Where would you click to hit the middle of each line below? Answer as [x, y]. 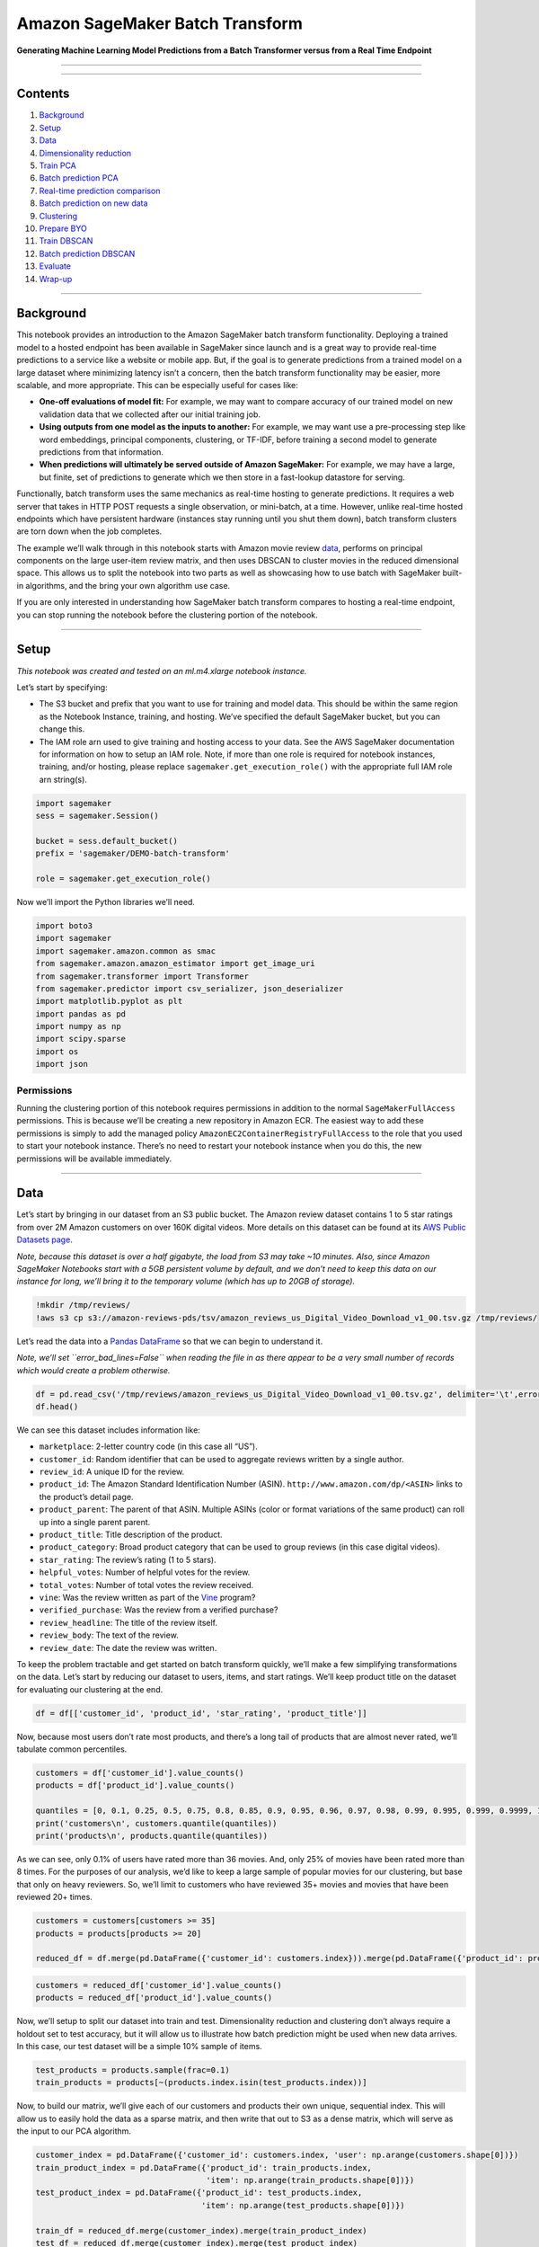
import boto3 [64, 925]
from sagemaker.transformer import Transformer [142, 976]
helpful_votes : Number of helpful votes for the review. [145, 1572]
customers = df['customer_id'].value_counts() [140, 1773]
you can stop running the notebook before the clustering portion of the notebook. [167, 615]
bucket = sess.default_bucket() [107, 841]
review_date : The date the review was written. [128, 1648]
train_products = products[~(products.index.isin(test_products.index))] [201, 2083]
